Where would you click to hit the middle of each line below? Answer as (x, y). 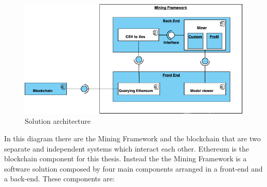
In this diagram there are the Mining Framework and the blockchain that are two (132, 138)
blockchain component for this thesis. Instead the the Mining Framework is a (126, 158)
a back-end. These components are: (59, 179)
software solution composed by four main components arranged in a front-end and (133, 168)
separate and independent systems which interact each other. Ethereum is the (127, 148)
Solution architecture (58, 121)
